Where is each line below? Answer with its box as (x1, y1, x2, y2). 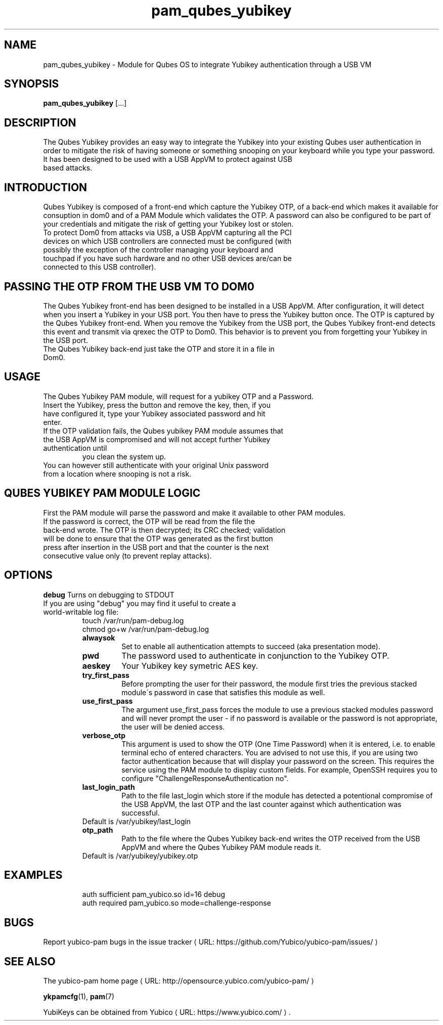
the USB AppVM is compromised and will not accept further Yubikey (43, 435, 271, 444)
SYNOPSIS (4, 77, 59, 91)
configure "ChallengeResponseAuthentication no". (121, 774, 289, 783)
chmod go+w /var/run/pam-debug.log (82, 624, 209, 633)
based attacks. (43, 163, 93, 173)
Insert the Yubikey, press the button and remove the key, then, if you (43, 400, 271, 409)
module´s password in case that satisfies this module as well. (121, 688, 325, 697)
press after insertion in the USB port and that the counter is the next (43, 542, 269, 551)
